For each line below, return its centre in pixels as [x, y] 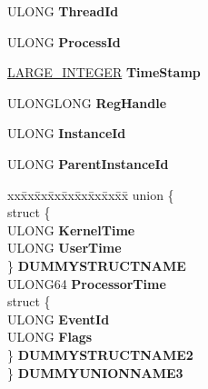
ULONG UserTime [64, 248]
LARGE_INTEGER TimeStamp [104, 72]
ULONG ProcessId [64, 41]
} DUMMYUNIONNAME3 [95, 372]
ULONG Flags [50, 337]
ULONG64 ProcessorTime [87, 283]
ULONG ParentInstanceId [88, 163]
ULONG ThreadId [63, 11]
